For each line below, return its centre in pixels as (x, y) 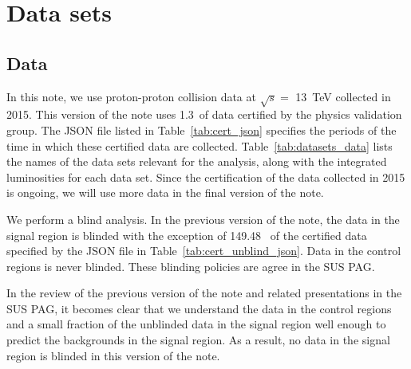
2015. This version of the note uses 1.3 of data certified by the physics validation (204, 114)
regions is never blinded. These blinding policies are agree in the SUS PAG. (191, 266)
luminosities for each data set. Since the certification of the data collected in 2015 (206, 177)
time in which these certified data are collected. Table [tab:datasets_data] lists (200, 145)
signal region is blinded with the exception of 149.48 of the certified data (187, 235)
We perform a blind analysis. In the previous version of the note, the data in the (203, 219)
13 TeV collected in (343, 96)
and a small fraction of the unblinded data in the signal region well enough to (196, 324)
